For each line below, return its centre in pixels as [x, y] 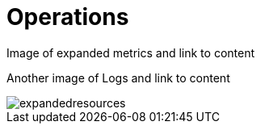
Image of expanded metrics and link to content [131, 52]
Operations [68, 17]
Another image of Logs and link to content [118, 78]
